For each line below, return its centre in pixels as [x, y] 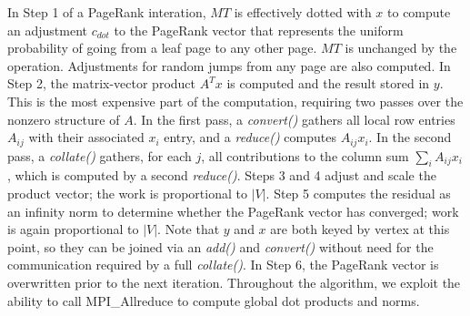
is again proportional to [73, 229]
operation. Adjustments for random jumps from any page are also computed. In [229, 65]
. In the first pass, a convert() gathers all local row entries [294, 119]
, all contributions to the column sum [305, 155]
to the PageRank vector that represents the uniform [259, 30]
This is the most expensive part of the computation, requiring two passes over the [235, 101]
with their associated [86, 137]
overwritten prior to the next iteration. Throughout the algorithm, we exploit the [234, 282]
